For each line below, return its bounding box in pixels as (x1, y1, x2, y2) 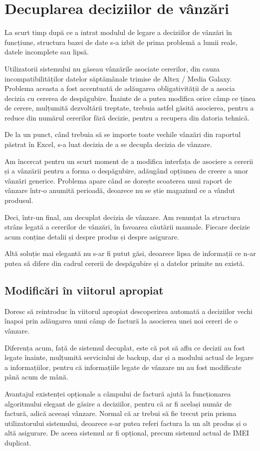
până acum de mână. (4, 371, 68, 382)
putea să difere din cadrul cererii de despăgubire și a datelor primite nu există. (4, 258, 245, 268)
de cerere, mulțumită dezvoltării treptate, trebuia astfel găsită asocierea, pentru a (4, 102, 254, 113)
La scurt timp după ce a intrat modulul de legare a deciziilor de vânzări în (4, 27, 232, 37)
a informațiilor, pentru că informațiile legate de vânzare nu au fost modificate (4, 361, 242, 372)
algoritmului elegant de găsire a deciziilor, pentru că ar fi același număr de (4, 398, 232, 408)
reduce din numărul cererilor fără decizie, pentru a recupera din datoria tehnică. (4, 112, 250, 122)
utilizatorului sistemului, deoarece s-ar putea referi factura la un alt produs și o (4, 417, 247, 428)
